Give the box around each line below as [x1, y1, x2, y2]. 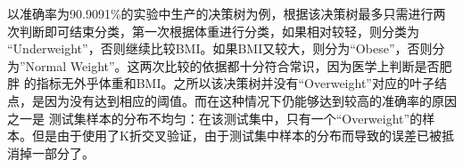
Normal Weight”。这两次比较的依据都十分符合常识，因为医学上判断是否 [25, 56, 440, 75]
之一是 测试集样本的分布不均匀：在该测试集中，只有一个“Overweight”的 [7, 108, 423, 127]
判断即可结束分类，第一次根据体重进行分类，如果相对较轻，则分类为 [19, 21, 419, 40]
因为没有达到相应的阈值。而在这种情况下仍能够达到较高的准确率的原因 [44, 91, 457, 109]
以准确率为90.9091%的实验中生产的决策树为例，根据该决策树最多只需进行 [7, 4, 434, 22]
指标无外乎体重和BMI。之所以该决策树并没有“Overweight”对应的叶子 [36, 74, 434, 92]
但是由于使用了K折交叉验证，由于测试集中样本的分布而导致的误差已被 [31, 126, 442, 145]
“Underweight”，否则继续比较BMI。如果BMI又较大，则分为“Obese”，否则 [7, 39, 433, 58]
